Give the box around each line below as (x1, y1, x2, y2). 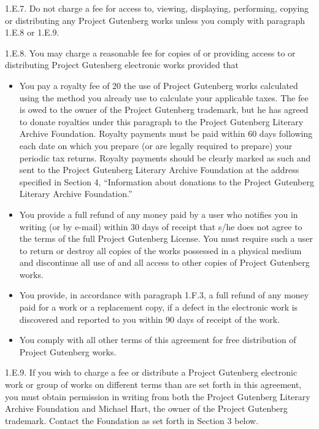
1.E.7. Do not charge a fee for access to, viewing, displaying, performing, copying (5, 2, 309, 14)
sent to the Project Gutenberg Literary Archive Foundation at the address (19, 163, 299, 176)
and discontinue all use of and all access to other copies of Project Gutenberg (19, 256, 310, 269)
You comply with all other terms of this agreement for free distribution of (19, 333, 296, 346)
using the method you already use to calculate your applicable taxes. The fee (19, 91, 309, 104)
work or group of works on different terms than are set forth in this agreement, (5, 378, 302, 391)
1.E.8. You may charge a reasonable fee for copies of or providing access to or (5, 46, 296, 59)
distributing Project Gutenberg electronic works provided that (5, 58, 239, 71)
